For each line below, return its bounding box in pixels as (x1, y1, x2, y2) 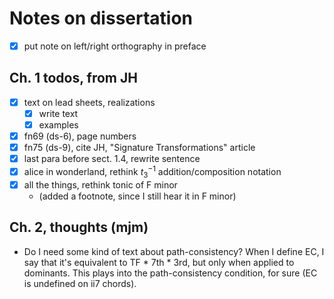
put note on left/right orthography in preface (23, 40, 207, 52)
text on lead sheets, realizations (23, 96, 156, 108)
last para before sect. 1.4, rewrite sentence (23, 153, 201, 165)
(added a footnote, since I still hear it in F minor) (38, 190, 237, 202)
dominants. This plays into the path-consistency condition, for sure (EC (23, 267, 318, 279)
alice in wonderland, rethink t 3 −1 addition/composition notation (23, 164, 282, 180)
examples (38, 118, 79, 131)
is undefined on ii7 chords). (23, 277, 137, 289)
